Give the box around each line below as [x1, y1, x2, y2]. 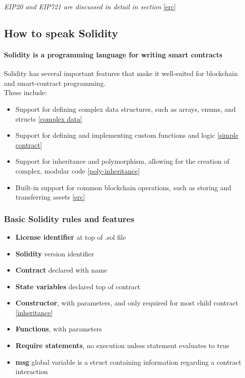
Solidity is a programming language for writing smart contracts [4, 49, 222, 59]
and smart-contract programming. [4, 77, 106, 88]
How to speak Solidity [4, 25, 118, 40]
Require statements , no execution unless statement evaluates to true [15, 340, 229, 351]
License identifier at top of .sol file [15, 231, 126, 242]
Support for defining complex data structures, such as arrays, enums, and [15, 103, 236, 114]
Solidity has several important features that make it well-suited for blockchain [4, 68, 238, 78]
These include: [4, 87, 47, 98]
